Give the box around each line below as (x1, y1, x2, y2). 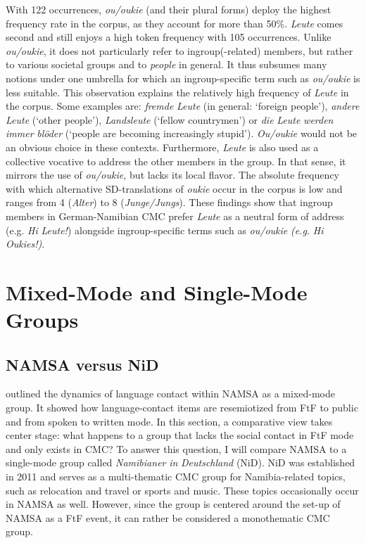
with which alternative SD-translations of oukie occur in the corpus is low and (6, 181, 343, 196)
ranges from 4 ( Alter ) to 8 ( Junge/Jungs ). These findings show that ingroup (6, 195, 333, 210)
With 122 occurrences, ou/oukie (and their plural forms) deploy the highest (6, 2, 332, 16)
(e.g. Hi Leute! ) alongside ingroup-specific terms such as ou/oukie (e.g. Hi (6, 222, 324, 237)
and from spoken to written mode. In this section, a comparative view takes (6, 414, 333, 428)
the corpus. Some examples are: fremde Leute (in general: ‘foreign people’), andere (6, 98, 360, 113)
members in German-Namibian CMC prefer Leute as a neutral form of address (6, 208, 344, 223)
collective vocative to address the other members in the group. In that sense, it (6, 153, 346, 168)
